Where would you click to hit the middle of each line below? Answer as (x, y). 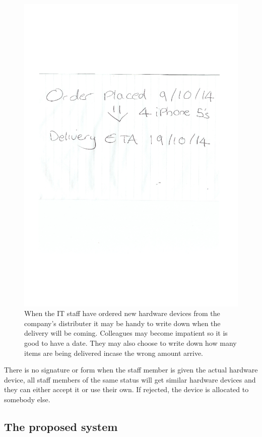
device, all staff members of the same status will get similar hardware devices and (130, 379)
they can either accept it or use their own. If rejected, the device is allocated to (126, 389)
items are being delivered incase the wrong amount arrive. (114, 353)
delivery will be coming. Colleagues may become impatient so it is (126, 333)
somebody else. (27, 399)
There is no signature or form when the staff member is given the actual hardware (131, 370)
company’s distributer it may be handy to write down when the (122, 323)
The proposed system (61, 427)
